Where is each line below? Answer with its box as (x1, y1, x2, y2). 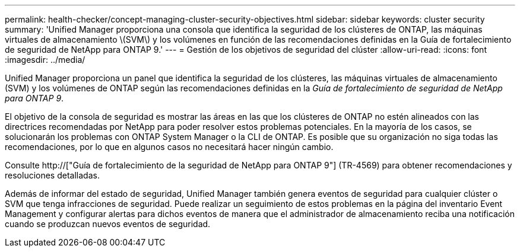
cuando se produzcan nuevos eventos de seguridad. (5, 219, 211, 229)
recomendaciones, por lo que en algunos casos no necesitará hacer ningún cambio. (5, 142, 334, 152)
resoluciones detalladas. (5, 170, 100, 180)
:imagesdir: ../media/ (5, 55, 85, 65)
